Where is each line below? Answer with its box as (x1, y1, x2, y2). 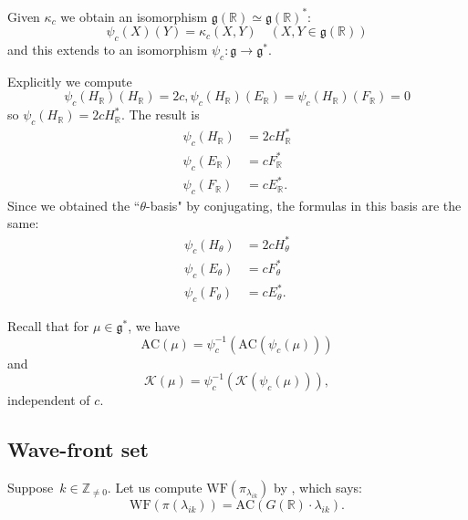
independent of (7, 390, 90, 410)
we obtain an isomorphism (60, 6, 208, 26)
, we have (128, 317, 181, 336)
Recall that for (7, 317, 89, 336)
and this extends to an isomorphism (7, 39, 208, 58)
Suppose (7, 478, 54, 497)
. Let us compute (107, 478, 203, 497)
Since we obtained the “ (7, 195, 140, 214)
